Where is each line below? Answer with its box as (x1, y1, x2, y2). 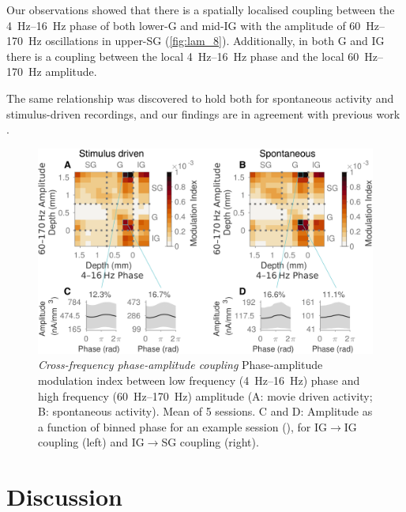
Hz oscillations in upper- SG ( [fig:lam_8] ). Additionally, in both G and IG (28, 32, 385, 49)
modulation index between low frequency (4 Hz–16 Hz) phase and (38, 371, 360, 388)
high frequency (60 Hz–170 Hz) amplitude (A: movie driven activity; (38, 387, 373, 404)
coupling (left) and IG (38, 434, 145, 450)
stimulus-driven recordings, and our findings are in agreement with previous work (6, 105, 400, 122)
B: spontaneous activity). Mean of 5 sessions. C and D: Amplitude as (38, 403, 373, 420)
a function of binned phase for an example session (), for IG (38, 418, 328, 435)
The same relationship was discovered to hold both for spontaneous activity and (6, 89, 394, 106)
